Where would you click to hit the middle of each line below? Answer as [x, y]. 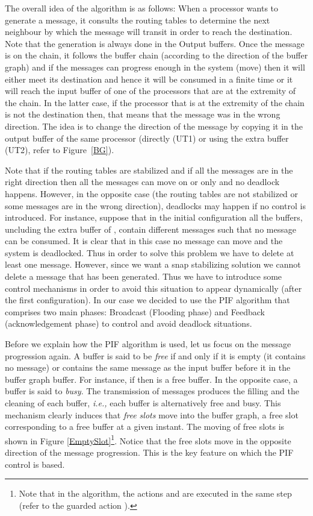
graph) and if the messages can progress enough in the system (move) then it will [155, 67]
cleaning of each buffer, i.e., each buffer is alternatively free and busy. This [143, 403]
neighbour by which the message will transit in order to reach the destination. [149, 32]
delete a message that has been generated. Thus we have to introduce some [144, 276]
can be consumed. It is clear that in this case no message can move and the [144, 241]
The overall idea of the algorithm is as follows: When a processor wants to [142, 8]
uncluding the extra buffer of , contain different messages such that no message [150, 229]
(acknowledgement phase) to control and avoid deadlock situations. [129, 323]
